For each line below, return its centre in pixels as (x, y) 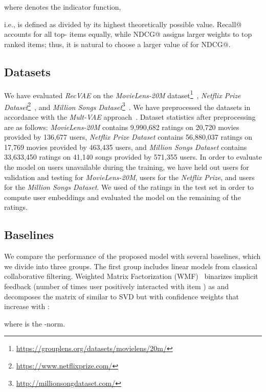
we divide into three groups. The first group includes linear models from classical (131, 266)
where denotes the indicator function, (63, 7)
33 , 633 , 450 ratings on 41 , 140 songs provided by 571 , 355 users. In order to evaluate (133, 157)
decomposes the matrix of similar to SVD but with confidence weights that (122, 296)
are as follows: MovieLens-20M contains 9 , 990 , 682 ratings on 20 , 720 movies (122, 127)
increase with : (27, 306)
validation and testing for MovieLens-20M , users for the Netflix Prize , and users (129, 177)
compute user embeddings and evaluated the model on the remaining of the (123, 197)
